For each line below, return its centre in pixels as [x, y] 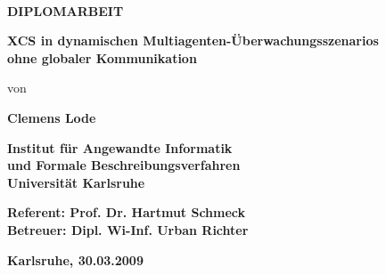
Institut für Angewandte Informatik [120, 147]
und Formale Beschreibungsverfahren [124, 165]
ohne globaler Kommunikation [102, 57]
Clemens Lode [52, 117]
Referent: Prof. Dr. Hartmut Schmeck [127, 212]
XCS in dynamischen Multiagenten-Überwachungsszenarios [193, 40]
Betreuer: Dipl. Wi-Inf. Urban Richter [128, 229]
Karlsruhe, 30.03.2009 [75, 259]
